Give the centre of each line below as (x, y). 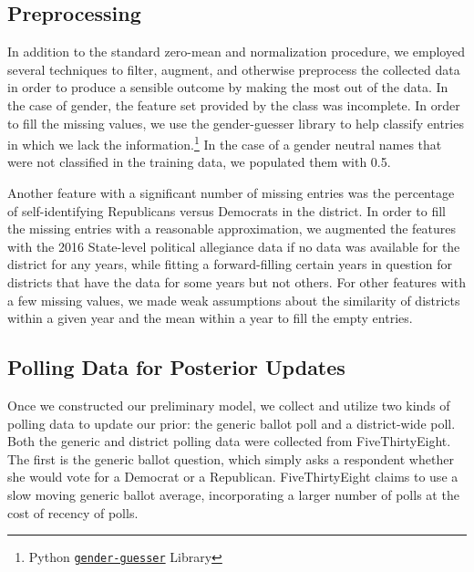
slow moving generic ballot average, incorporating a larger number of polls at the (233, 494)
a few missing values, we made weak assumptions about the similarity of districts (234, 300)
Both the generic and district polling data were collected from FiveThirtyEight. (229, 441)
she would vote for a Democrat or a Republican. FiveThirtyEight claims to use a (233, 477)
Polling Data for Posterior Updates (176, 367)
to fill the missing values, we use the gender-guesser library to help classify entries (236, 123)
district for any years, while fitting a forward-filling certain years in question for (230, 264)
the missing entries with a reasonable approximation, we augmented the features (232, 229)
